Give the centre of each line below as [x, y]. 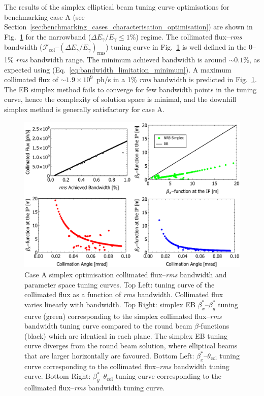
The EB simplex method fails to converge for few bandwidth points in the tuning [130, 89]
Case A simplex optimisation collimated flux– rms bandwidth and [126, 274]
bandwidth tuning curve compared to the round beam [108, 326]
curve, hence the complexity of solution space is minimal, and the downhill [120, 99]
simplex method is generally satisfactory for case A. [84, 109]
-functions [214, 326]
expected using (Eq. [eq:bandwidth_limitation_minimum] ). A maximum [118, 69]
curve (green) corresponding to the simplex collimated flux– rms [123, 316]
